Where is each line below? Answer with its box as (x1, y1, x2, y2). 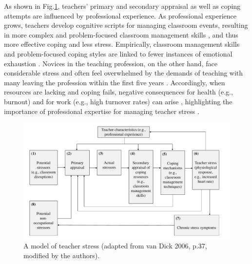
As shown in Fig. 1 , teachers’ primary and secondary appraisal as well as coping (4, 1, 241, 11)
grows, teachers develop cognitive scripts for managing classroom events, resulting (4, 20, 248, 30)
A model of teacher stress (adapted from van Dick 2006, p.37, (23, 241, 207, 251)
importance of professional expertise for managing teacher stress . (4, 106, 199, 116)
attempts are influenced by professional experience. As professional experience (4, 10, 237, 20)
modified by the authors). (23, 250, 100, 260)
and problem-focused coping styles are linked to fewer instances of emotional (4, 48, 233, 58)
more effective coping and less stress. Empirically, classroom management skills (4, 39, 240, 49)
